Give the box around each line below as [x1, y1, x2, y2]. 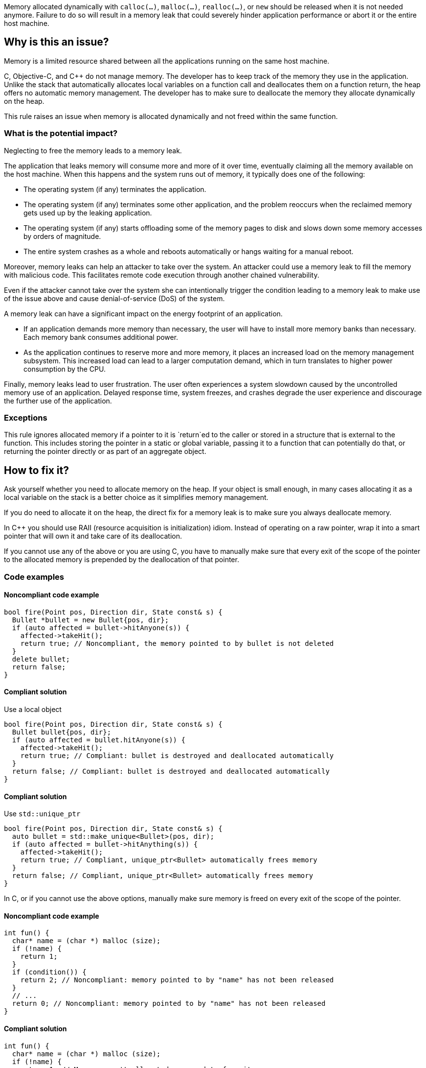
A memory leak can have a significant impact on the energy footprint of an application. [4, 309, 283, 318]
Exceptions [4, 412, 47, 423]
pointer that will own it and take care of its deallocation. [4, 532, 182, 541]
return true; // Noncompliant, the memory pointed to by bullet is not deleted [20, 639, 334, 647]
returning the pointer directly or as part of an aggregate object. [4, 447, 206, 456]
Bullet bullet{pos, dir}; [12, 728, 112, 736]
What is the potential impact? [4, 128, 118, 139]
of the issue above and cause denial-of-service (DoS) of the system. [4, 294, 225, 303]
